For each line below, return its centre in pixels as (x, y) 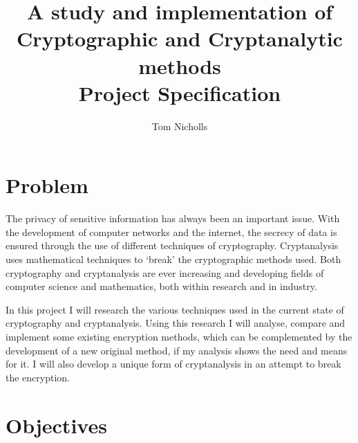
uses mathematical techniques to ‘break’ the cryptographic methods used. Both (173, 259)
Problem (47, 185)
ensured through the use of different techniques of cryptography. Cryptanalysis (172, 245)
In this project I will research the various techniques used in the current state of (175, 309)
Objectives (56, 425)
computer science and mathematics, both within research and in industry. (161, 286)
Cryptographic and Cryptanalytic (180, 38)
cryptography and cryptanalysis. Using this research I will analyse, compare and (176, 323)
